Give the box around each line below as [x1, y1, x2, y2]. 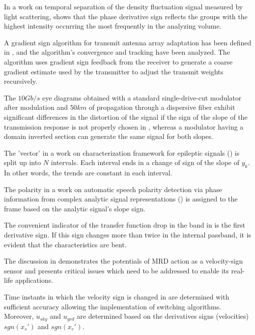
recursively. [4, 76, 37, 86]
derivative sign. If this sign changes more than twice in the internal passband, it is [4, 230, 252, 240]
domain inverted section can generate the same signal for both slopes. [4, 131, 213, 141]
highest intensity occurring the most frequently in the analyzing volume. [4, 21, 222, 31]
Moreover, [4, 311, 34, 321]
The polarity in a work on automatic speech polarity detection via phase [4, 184, 222, 194]
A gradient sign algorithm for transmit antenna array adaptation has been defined [4, 37, 252, 47]
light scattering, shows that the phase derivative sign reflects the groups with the [4, 11, 248, 21]
